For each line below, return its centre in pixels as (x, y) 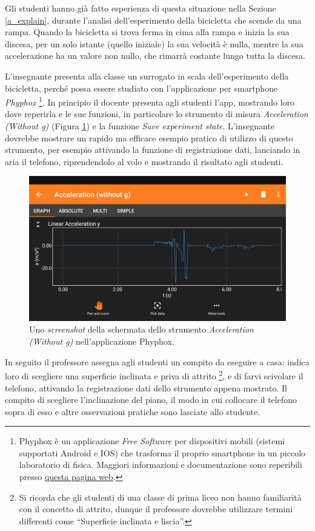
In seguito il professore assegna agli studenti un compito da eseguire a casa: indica (157, 361)
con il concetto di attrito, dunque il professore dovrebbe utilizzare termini (156, 509)
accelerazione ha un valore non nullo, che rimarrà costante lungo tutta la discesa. (155, 56)
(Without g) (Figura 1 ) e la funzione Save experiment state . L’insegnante (140, 126)
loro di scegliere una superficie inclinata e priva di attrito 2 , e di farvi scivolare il (154, 375)
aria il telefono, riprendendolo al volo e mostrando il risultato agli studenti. (144, 161)
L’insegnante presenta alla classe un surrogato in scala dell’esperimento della (147, 76)
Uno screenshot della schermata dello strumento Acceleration (141, 329)
